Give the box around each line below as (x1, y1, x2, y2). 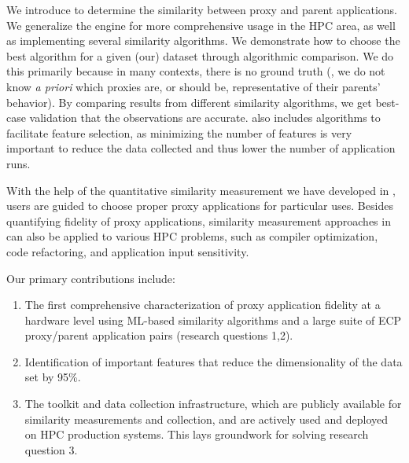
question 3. (24, 441, 78, 457)
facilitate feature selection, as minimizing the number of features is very (6, 124, 352, 141)
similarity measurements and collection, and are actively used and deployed (24, 410, 389, 427)
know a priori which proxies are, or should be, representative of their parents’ (6, 78, 381, 94)
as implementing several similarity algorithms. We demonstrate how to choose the (6, 32, 400, 49)
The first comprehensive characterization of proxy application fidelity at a (24, 296, 381, 313)
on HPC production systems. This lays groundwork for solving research (24, 426, 369, 443)
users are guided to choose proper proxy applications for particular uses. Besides (6, 197, 393, 214)
